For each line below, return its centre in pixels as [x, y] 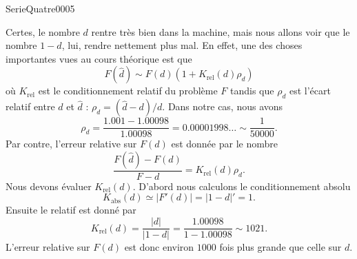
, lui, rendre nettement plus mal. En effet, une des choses [182, 45]
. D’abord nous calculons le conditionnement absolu [242, 186]
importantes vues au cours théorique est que [99, 58]
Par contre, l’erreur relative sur [71, 144]
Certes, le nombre [43, 31]
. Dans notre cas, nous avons [223, 106]
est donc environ [159, 247]
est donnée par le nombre [224, 144]
